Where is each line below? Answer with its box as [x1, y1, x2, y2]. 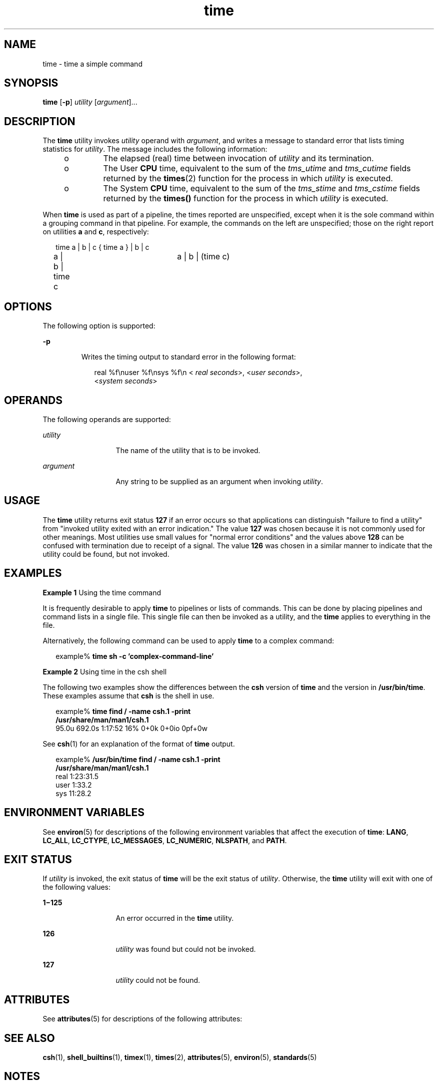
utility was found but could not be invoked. [115, 945, 256, 954]
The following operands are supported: [42, 415, 171, 424]
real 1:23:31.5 [55, 772, 99, 781]
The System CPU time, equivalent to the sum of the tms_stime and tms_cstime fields [103, 183, 420, 194]
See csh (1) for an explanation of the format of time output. [42, 739, 235, 748]
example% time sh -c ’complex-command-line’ [55, 651, 214, 660]
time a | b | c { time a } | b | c [55, 243, 149, 252]
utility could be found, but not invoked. [42, 549, 169, 558]
